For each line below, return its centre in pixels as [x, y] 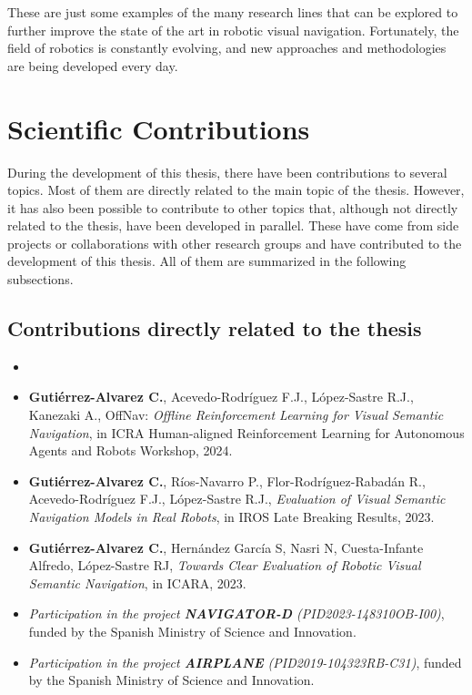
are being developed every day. [93, 65]
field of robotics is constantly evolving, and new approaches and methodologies [227, 48]
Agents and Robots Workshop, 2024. [131, 450]
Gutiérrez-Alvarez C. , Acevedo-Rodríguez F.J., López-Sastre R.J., [221, 397]
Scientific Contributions [159, 128]
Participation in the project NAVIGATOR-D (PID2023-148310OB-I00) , [236, 613]
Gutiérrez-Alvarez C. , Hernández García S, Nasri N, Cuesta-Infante [226, 547]
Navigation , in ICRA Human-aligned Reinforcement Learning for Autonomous [246, 432]
